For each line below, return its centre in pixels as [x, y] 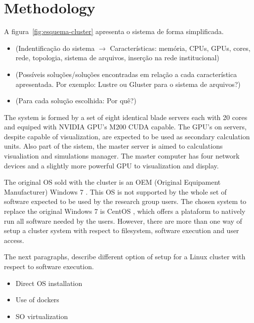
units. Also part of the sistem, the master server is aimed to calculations [113, 146]
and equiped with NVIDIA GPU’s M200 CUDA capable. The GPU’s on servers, [125, 127]
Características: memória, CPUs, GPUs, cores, [180, 48]
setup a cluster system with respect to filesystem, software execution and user [122, 230]
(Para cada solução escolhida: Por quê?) [76, 101]
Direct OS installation [49, 283]
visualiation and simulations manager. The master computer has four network [122, 156]
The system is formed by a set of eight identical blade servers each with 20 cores [126, 117]
